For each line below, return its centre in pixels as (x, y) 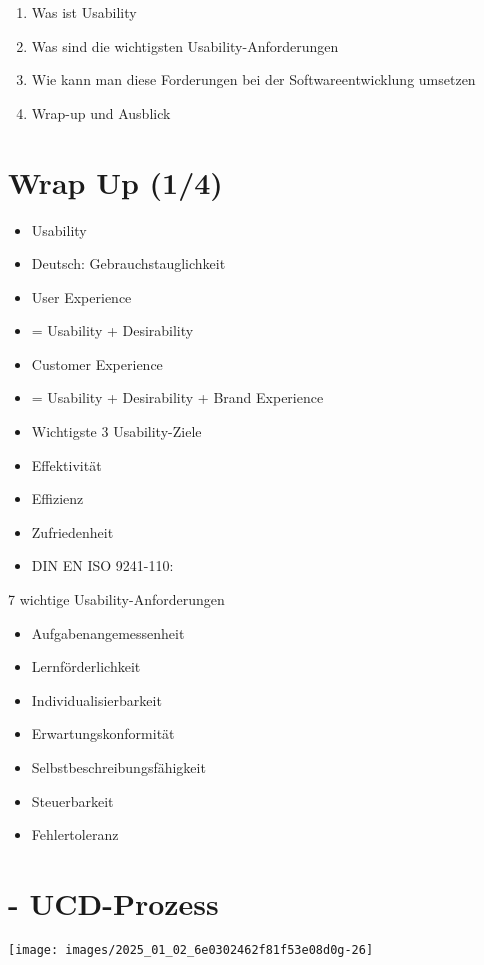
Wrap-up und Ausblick (101, 112)
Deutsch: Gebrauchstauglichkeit (128, 263)
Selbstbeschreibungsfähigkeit (118, 767)
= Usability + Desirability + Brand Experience (177, 397)
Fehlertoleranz (75, 834)
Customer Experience (97, 363)
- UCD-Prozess (113, 902)
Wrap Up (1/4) (115, 181)
